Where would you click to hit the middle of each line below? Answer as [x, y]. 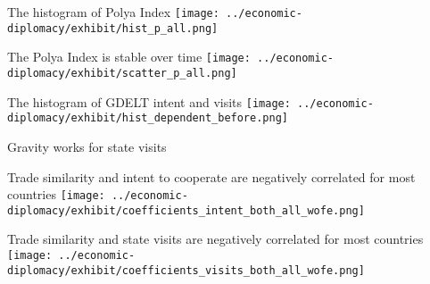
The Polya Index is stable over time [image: [129, 57]
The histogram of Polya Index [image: [113, 12]
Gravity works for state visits [87, 146]
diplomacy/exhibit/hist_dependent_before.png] [148, 118]
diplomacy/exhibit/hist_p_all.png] [113, 28]
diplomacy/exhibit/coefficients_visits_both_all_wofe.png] [186, 270]
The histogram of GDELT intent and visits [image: [149, 101]
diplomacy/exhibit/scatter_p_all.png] [122, 73]
